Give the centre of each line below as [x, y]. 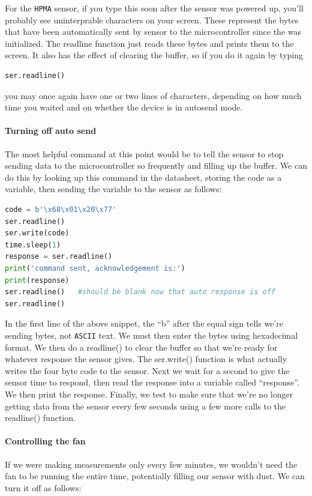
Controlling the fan [45, 441]
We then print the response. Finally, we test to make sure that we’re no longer [149, 394]
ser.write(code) [37, 233]
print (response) [37, 280]
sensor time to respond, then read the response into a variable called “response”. [152, 382]
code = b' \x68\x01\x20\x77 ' [61, 209]
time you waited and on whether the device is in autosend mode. [124, 107]
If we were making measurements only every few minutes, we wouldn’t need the [151, 464]
